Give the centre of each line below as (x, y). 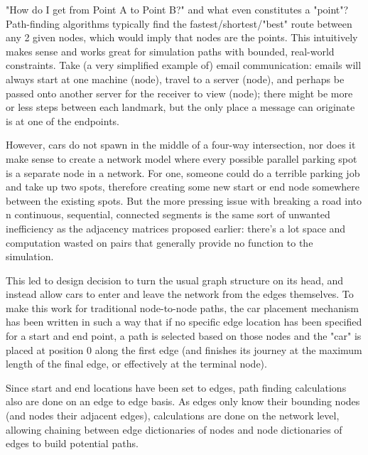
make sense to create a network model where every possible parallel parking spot (182, 158)
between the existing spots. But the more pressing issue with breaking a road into (184, 200)
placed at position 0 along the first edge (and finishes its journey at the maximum (184, 349)
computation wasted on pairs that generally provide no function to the (159, 242)
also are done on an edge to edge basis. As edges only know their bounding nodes (183, 401)
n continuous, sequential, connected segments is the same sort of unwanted (168, 214)
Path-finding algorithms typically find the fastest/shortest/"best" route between (179, 23)
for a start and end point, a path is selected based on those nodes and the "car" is (184, 336)
